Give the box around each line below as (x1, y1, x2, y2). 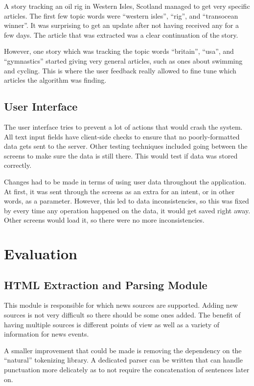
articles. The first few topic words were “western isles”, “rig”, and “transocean (4, 10, 238, 21)
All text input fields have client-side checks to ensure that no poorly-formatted (4, 131, 240, 141)
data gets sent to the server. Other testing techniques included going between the (4, 141, 248, 151)
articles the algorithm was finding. (4, 75, 107, 85)
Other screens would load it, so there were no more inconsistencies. (4, 215, 205, 225)
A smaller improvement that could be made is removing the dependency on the (4, 345, 242, 355)
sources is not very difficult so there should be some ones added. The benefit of (4, 310, 241, 320)
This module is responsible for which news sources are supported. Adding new (4, 300, 238, 310)
